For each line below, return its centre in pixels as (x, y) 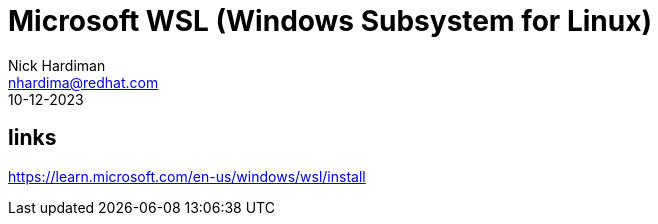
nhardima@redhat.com (83, 82)
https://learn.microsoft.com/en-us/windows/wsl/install (187, 176)
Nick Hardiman (57, 65)
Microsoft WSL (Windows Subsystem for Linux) (330, 21)
